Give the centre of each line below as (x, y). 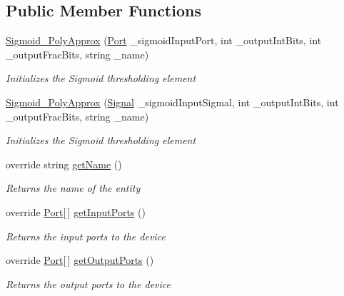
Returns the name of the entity (73, 188)
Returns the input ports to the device (86, 236)
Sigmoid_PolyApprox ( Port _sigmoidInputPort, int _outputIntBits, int (164, 40)
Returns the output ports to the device (88, 284)
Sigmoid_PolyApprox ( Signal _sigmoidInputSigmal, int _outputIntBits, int (172, 102)
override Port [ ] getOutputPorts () (80, 260)
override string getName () (64, 164)
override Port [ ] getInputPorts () (76, 211)
